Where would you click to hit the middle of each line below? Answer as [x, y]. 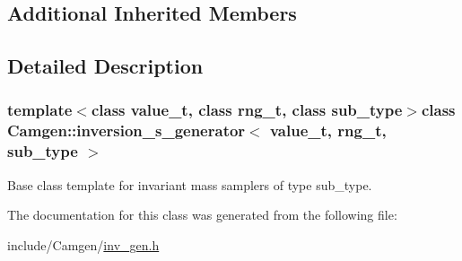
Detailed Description [105, 66]
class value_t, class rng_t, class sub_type [247, 110]
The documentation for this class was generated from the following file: [202, 215]
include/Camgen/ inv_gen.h [83, 244]
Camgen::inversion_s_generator [126, 130]
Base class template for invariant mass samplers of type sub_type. [190, 184]
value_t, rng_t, [328, 130]
